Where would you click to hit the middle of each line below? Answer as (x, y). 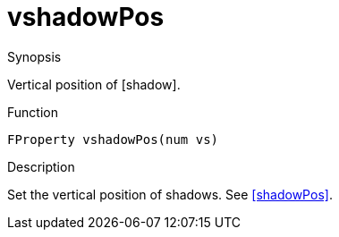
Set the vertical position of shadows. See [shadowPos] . (170, 194)
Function (33, 112)
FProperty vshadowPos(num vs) (113, 139)
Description (41, 166)
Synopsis (34, 56)
